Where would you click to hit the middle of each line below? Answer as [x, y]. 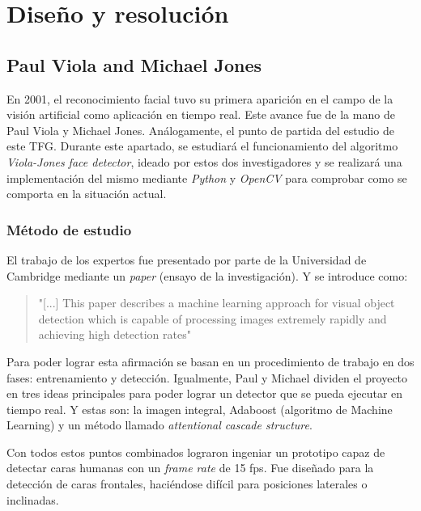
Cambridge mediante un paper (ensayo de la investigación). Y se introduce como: [207, 275]
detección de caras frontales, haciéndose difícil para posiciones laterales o [187, 484]
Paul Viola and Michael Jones [134, 64]
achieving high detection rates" [115, 334]
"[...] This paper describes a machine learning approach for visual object [217, 303]
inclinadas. [33, 499]
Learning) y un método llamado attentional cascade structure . [159, 425]
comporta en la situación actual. [87, 194]
